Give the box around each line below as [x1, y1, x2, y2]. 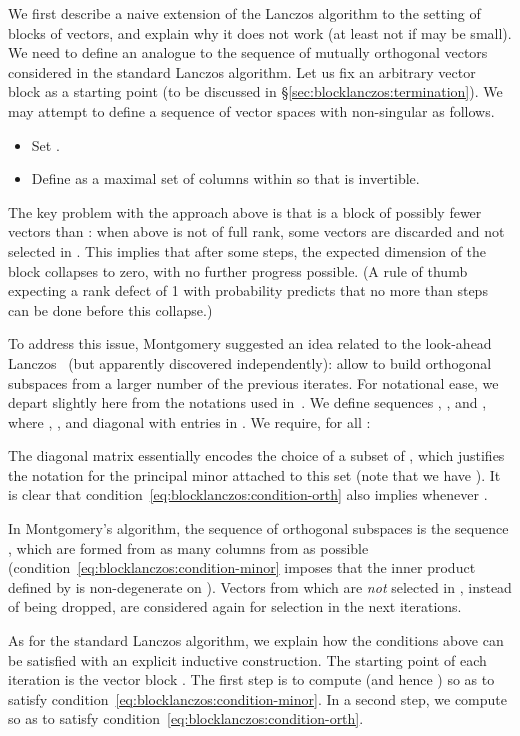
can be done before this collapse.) [8, 299, 213, 320]
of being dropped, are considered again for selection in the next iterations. [8, 596, 462, 617]
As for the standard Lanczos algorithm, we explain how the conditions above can [8, 630, 504, 651]
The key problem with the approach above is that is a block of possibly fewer [8, 201, 482, 222]
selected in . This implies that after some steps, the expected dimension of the [8, 240, 487, 261]
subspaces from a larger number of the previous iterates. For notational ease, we [8, 372, 499, 393]
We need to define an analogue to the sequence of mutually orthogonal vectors [8, 42, 488, 63]
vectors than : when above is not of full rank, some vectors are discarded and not [8, 221, 505, 242]
